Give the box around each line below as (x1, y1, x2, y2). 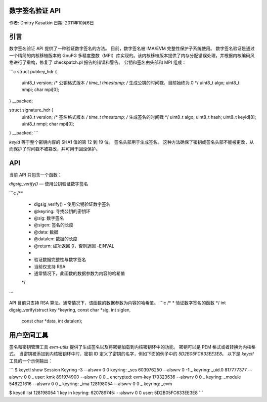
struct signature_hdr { (9, 107, 54, 113)
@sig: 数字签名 (34, 215, 64, 221)
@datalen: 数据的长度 (34, 236, 78, 242)
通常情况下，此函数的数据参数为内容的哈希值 (34, 270, 125, 276)
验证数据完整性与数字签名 (34, 257, 86, 263)
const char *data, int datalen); (21, 318, 83, 324)
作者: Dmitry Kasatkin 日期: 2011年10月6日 (9, 20, 94, 26)
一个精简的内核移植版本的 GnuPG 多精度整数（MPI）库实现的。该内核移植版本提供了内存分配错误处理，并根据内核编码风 (9, 52, 255, 58)
